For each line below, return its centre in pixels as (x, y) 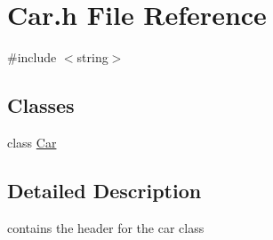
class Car (32, 142)
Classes (41, 105)
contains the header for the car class (106, 227)
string (92, 57)
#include (32, 57)
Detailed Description (104, 190)
